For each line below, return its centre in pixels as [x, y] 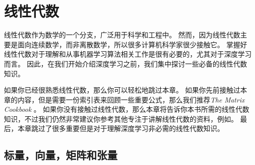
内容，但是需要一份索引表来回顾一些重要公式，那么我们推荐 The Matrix [131, 99]
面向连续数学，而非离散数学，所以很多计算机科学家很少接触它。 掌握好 [132, 44]
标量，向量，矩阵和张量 [61, 155]
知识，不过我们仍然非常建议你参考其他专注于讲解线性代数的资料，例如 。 [121, 118]
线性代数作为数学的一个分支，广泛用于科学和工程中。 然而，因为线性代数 [122, 35]
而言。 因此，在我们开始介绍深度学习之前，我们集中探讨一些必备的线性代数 [126, 63]
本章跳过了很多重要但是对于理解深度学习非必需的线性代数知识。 [121, 128]
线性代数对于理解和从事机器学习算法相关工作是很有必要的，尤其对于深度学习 [128, 54]
